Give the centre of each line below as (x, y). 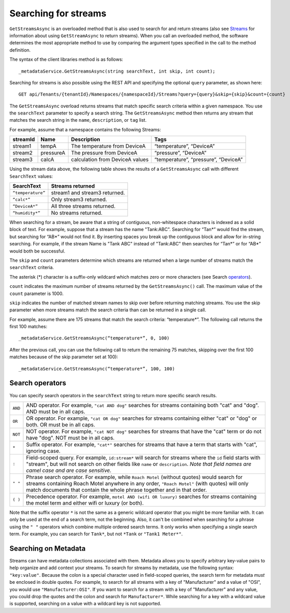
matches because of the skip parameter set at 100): (64, 357)
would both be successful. (37, 251)
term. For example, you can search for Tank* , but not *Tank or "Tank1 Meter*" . (96, 534)
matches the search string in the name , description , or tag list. (78, 120)
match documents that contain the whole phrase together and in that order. (116, 490)
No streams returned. (77, 213)
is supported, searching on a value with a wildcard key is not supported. (85, 604)
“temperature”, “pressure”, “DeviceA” (198, 160)
